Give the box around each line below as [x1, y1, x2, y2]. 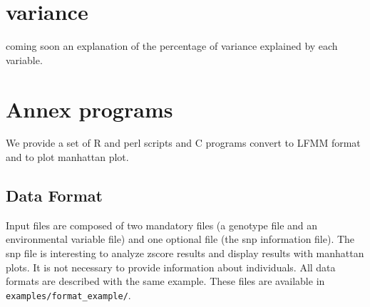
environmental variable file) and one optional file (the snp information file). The [6, 231, 355, 246]
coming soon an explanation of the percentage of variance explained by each [6, 38, 338, 53]
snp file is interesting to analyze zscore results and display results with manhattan [6, 246, 364, 261]
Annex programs [6, 94, 173, 123]
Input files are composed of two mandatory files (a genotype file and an [6, 217, 318, 232]
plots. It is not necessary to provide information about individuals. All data [6, 259, 336, 274]
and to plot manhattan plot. [6, 150, 129, 165]
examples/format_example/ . [6, 287, 131, 302]
